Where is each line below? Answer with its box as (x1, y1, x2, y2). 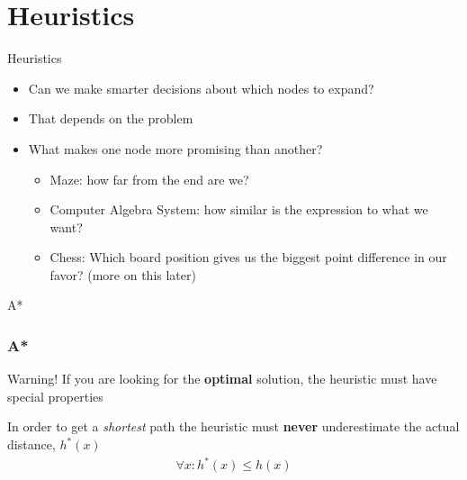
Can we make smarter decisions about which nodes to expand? (28, 78, 374, 97)
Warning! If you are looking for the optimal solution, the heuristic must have (7, 369, 437, 388)
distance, (7, 435, 56, 454)
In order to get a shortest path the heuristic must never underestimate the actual (7, 417, 460, 436)
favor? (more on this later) (49, 265, 196, 284)
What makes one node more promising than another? (28, 139, 323, 158)
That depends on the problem (28, 109, 193, 128)
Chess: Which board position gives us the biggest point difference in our (49, 248, 447, 267)
